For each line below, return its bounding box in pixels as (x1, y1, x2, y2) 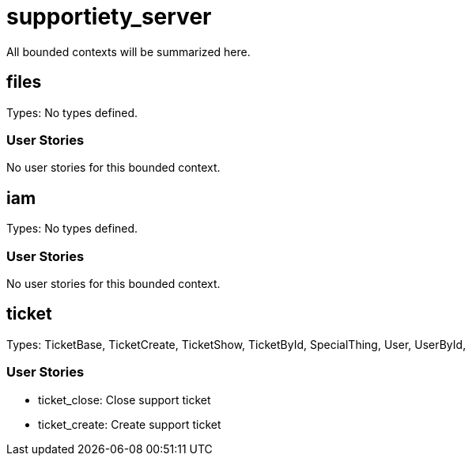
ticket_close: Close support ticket (38, 392, 211, 407)
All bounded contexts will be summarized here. (6, 44, 251, 59)
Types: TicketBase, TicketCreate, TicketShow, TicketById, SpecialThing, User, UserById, (6, 337, 466, 351)
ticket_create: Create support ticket (38, 417, 221, 431)
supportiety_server (6, 3, 212, 30)
